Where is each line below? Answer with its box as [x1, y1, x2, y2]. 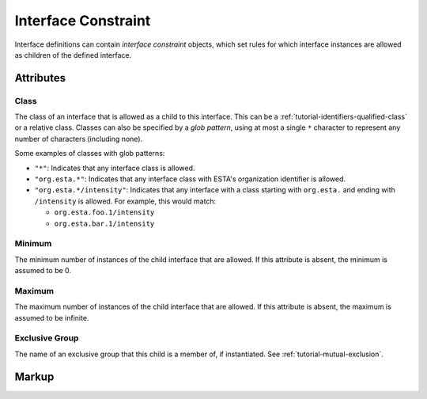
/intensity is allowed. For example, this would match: [34, 196, 217, 206]
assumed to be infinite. [14, 313, 89, 322]
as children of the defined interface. [14, 50, 132, 59]
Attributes [14, 71, 66, 85]
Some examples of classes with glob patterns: [14, 149, 165, 158]
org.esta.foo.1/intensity [54, 208, 155, 217]
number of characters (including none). [14, 134, 143, 143]
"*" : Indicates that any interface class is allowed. [34, 163, 195, 173]
